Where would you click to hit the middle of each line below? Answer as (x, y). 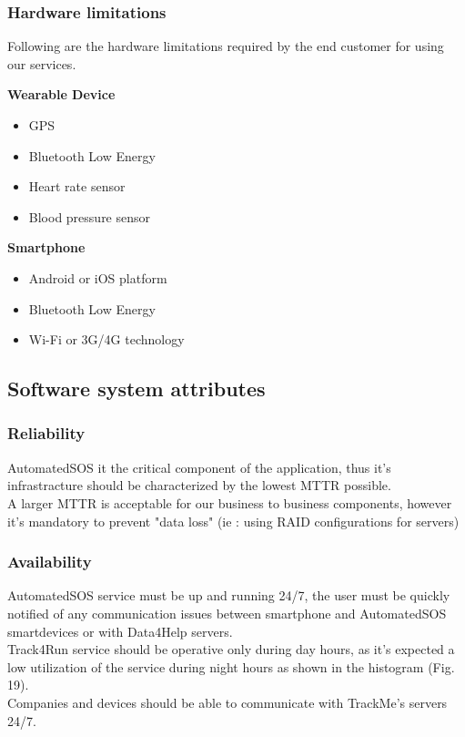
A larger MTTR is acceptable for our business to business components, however (230, 502)
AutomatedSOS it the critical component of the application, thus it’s (199, 467)
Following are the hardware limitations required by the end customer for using (226, 46)
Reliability (46, 433)
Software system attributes (136, 389)
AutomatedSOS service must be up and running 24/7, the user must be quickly (229, 595)
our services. (42, 63)
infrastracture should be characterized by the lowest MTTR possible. (199, 485)
